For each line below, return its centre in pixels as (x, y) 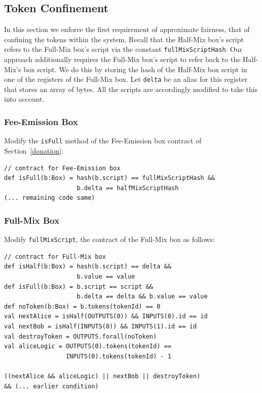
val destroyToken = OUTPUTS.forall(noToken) (80, 336)
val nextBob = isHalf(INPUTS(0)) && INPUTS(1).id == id (101, 326)
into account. (24, 99)
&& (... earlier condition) (52, 386)
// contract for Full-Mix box (55, 256)
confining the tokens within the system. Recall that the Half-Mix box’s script (124, 39)
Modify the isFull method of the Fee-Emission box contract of (103, 141)
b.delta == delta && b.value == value (142, 297)
